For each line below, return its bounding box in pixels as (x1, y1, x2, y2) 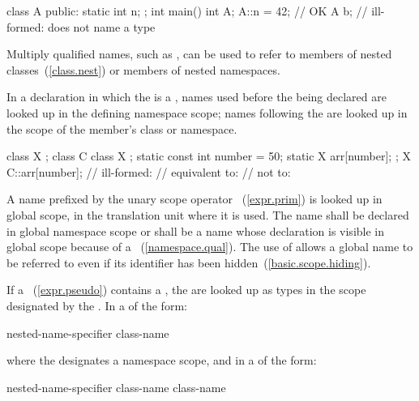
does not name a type (47, 18, 156, 35)
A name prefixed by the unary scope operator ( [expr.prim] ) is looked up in (6, 190, 383, 207)
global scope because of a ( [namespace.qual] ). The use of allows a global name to (6, 238, 413, 255)
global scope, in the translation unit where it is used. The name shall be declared (6, 206, 409, 223)
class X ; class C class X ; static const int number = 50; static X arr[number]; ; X (6, 147, 411, 164)
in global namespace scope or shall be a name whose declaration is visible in (6, 222, 385, 239)
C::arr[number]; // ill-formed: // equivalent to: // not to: (6, 163, 291, 180)
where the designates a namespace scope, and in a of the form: (6, 352, 317, 369)
